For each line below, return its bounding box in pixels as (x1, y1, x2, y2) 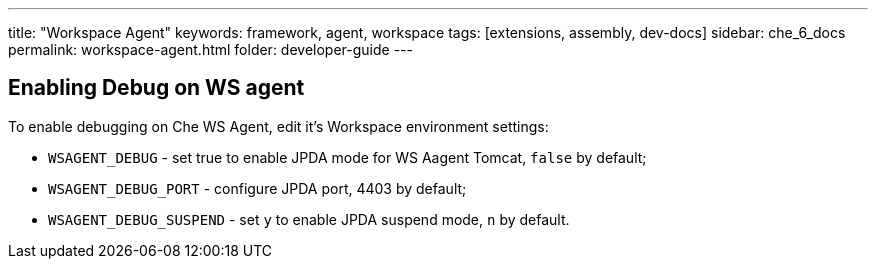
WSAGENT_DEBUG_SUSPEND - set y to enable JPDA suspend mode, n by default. (48, 210, 570, 228)
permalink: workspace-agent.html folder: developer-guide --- (8, 41, 414, 58)
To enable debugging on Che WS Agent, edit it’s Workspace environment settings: (8, 117, 549, 135)
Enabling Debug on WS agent (8, 75, 305, 101)
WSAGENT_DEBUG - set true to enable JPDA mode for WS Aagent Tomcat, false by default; (48, 148, 647, 166)
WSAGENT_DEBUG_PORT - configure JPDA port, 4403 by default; (48, 179, 467, 197)
